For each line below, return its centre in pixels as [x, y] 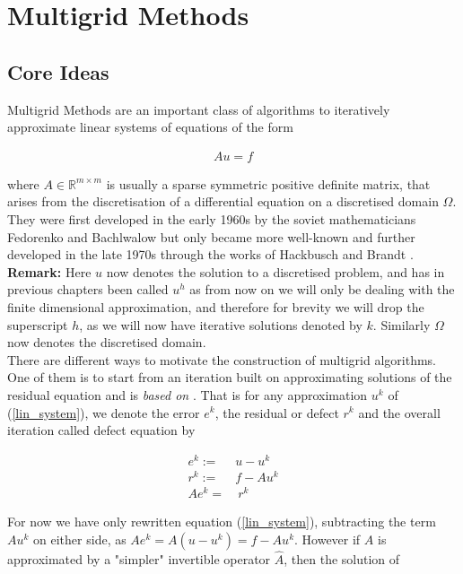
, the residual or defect [277, 412]
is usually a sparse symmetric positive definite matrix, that [268, 183]
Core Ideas [58, 71]
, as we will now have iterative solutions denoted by [221, 324]
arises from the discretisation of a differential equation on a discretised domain [223, 201]
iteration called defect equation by [101, 430]
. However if [328, 539]
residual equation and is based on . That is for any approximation [188, 394]
